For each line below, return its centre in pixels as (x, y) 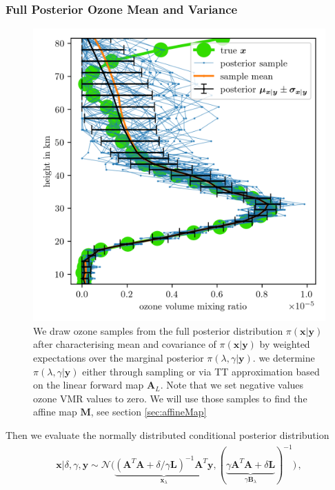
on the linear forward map (89, 385)
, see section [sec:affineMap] (149, 412)
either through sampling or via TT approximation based (201, 371)
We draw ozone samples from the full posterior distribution (158, 330)
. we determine (284, 357)
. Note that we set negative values (232, 385)
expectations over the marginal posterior (119, 357)
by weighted (285, 344)
